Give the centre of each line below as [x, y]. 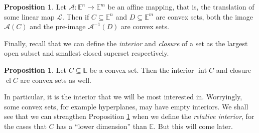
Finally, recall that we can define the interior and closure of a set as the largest [126, 43]
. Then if [76, 16]
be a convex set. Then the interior [142, 70]
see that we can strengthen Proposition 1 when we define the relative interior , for [129, 116]
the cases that [25, 126]
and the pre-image [58, 26]
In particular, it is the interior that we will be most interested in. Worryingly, [123, 97]
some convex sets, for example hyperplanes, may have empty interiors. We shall [126, 106]
